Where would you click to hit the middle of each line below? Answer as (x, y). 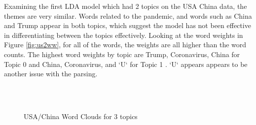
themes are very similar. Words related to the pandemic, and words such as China (128, 16)
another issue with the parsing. (51, 74)
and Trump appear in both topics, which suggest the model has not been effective (128, 25)
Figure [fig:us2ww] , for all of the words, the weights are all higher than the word (125, 45)
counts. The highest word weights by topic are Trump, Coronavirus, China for (122, 54)
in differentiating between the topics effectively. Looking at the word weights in (124, 35)
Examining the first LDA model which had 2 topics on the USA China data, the (126, 6)
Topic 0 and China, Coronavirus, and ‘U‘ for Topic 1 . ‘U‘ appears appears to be (126, 64)
